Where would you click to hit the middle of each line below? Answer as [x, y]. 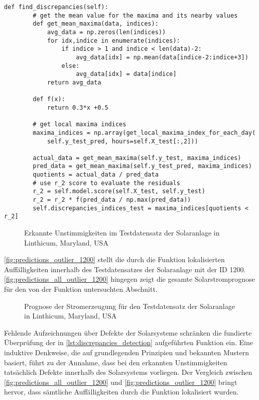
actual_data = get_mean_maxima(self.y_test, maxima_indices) [137, 158]
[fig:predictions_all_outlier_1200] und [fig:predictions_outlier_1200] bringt [121, 382]
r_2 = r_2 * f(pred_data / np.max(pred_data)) [112, 200]
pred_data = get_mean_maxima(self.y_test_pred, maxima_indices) [142, 166]
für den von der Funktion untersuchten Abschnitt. [81, 289]
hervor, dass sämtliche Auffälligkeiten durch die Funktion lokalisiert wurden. [121, 392]
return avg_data [74, 82]
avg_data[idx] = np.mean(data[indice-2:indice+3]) [162, 57]
